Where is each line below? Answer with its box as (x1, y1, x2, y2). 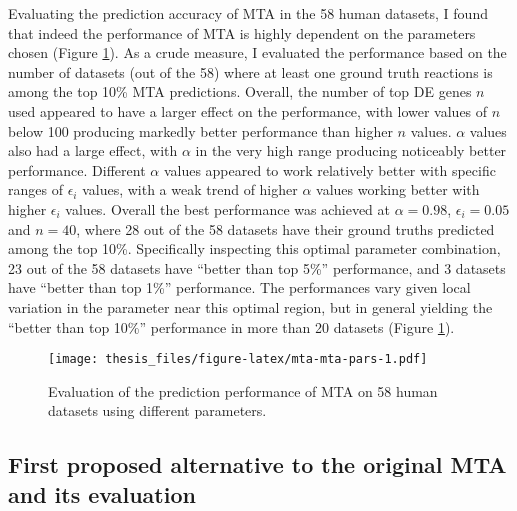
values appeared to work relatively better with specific (163, 159, 496, 180)
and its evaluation (8, 478, 196, 509)
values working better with (316, 179, 480, 200)
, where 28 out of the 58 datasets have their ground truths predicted (76, 218, 495, 239)
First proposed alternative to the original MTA (8, 449, 507, 480)
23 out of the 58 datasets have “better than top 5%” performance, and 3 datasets (8, 257, 506, 278)
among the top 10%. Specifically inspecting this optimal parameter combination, (8, 238, 501, 259)
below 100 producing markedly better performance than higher (8, 120, 393, 141)
